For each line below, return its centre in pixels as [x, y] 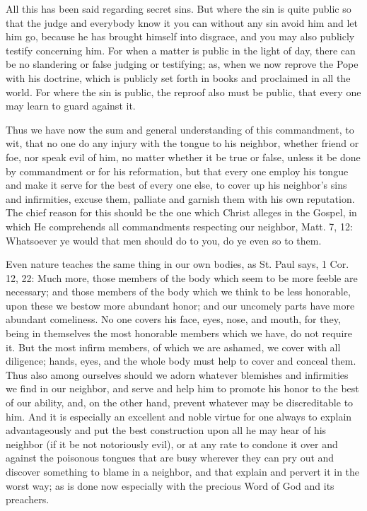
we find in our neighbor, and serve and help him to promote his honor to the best [182, 388]
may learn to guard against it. [71, 106]
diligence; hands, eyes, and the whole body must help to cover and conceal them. [181, 361]
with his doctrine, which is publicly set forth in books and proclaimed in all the [178, 77]
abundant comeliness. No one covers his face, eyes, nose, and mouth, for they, [173, 319]
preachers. [28, 499]
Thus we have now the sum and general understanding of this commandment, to [180, 129]
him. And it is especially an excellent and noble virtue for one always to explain [179, 416]
